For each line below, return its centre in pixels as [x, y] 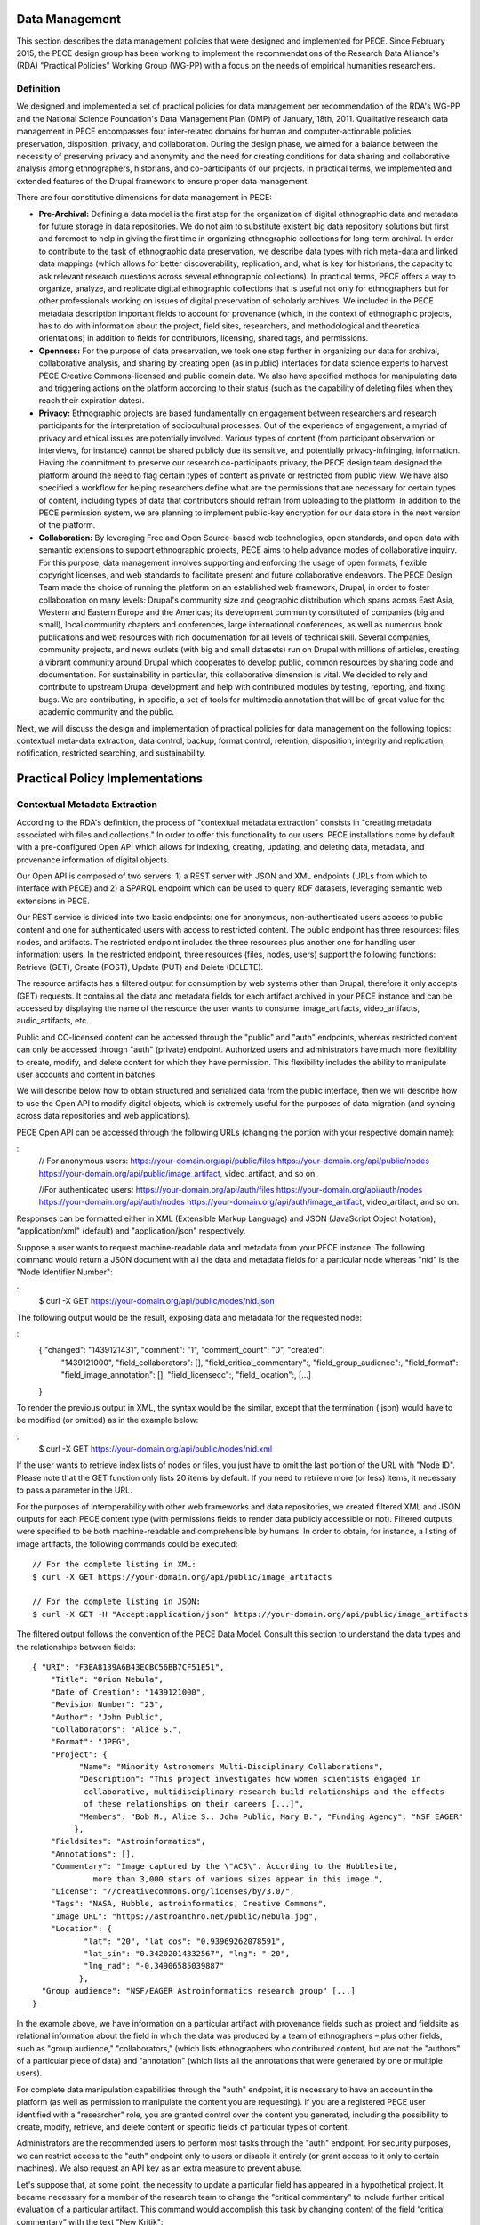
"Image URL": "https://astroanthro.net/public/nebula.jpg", [184, 1916]
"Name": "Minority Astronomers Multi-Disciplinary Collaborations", [231, 1767]
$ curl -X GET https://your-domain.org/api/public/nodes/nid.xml [156, 1449]
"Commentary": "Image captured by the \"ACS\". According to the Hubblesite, [224, 1866]
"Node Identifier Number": [64, 1272]
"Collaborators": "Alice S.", [116, 1729]
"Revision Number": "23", [107, 1705]
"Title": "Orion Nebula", [107, 1679]
